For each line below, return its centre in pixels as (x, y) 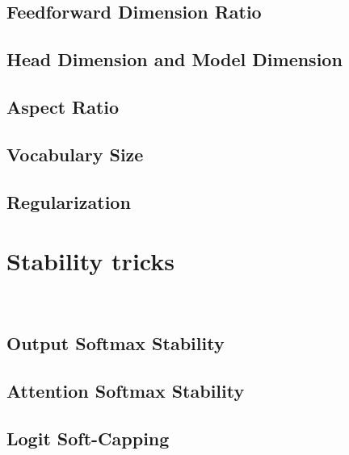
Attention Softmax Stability (126, 390)
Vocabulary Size (75, 154)
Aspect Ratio (63, 106)
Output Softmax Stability (116, 343)
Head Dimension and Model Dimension (174, 59)
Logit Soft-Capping (88, 438)
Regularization (69, 201)
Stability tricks (90, 261)
